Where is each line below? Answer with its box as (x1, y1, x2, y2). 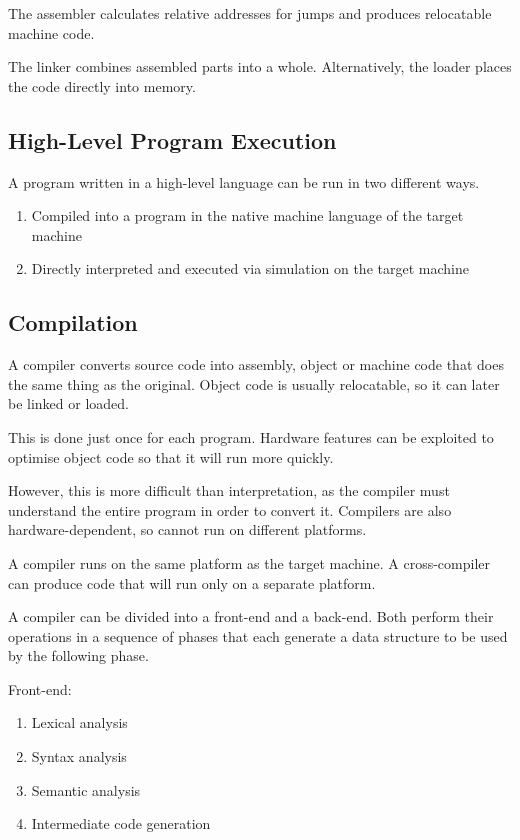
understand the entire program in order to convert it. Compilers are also (8, 499, 452, 520)
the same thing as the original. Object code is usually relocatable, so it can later (8, 373, 500, 394)
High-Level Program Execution (8, 124, 337, 155)
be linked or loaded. (8, 393, 130, 414)
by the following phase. (8, 645, 149, 666)
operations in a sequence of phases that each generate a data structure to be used (8, 625, 508, 646)
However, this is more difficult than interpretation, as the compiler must (8, 480, 450, 501)
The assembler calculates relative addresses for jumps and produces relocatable (8, 3, 492, 23)
